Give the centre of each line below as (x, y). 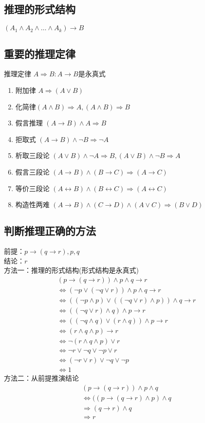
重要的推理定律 (40, 53)
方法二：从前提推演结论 (41, 378)
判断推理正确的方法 (50, 231)
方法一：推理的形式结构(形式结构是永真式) (71, 270)
